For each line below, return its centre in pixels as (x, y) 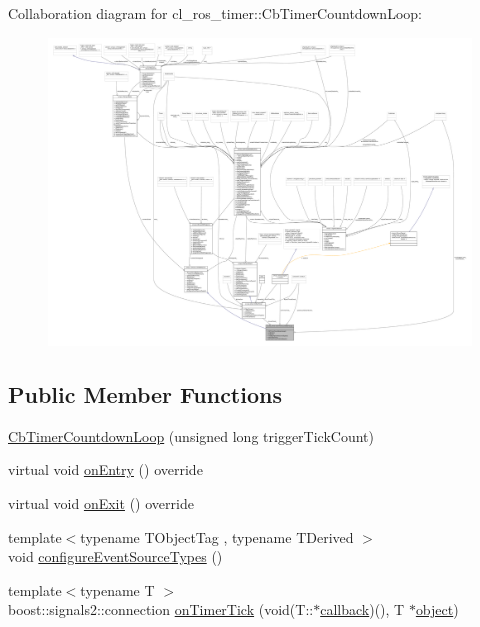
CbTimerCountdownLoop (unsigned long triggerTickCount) (191, 435)
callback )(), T (362, 609)
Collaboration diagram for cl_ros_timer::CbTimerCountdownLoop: (215, 13)
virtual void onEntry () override (105, 469)
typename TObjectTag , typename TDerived (217, 536)
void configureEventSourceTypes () (115, 556)
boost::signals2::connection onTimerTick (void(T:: (161, 609)
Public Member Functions (145, 394)
